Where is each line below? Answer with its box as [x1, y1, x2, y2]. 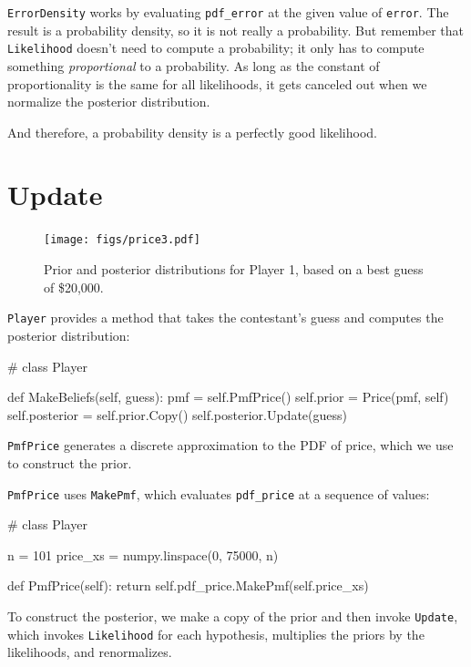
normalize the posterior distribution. [7, 92, 210, 111]
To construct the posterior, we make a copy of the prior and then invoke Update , [7, 606, 458, 625]
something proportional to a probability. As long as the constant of [7, 56, 380, 75]
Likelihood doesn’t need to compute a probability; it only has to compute [7, 38, 425, 57]
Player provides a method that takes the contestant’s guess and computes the [7, 308, 444, 327]
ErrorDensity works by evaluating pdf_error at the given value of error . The [7, 3, 449, 21]
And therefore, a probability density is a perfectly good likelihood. [7, 122, 377, 141]
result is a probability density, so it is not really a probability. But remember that [7, 20, 464, 39]
